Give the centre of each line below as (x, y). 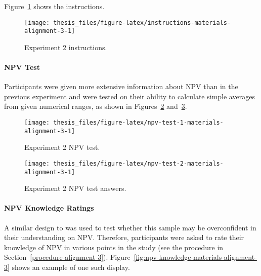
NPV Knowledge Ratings (49, 208)
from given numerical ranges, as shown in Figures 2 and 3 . (96, 106)
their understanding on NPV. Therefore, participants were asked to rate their (124, 237)
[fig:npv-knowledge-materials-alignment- (195, 257)
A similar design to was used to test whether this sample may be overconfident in (130, 227)
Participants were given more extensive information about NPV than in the (121, 86)
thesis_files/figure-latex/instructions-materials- (142, 23)
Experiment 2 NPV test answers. (75, 188)
